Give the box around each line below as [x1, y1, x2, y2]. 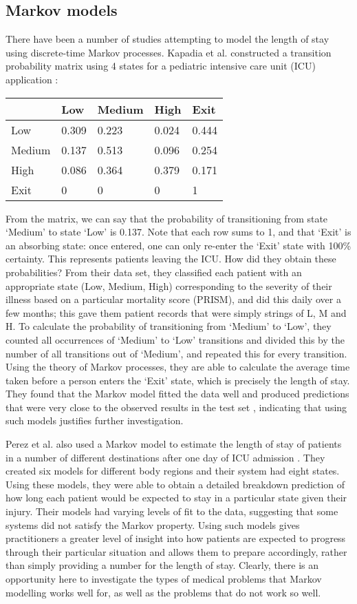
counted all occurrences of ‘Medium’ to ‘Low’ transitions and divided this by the [6, 332, 345, 346]
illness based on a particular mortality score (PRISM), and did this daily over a [6, 292, 341, 306]
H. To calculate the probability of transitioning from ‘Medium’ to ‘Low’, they [6, 319, 332, 333]
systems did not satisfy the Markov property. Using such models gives [6, 517, 300, 532]
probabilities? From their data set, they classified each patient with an [6, 264, 302, 279]
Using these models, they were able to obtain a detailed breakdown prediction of [6, 477, 345, 491]
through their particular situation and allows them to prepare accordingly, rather [6, 544, 347, 559]
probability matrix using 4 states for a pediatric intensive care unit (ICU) [6, 59, 316, 73]
